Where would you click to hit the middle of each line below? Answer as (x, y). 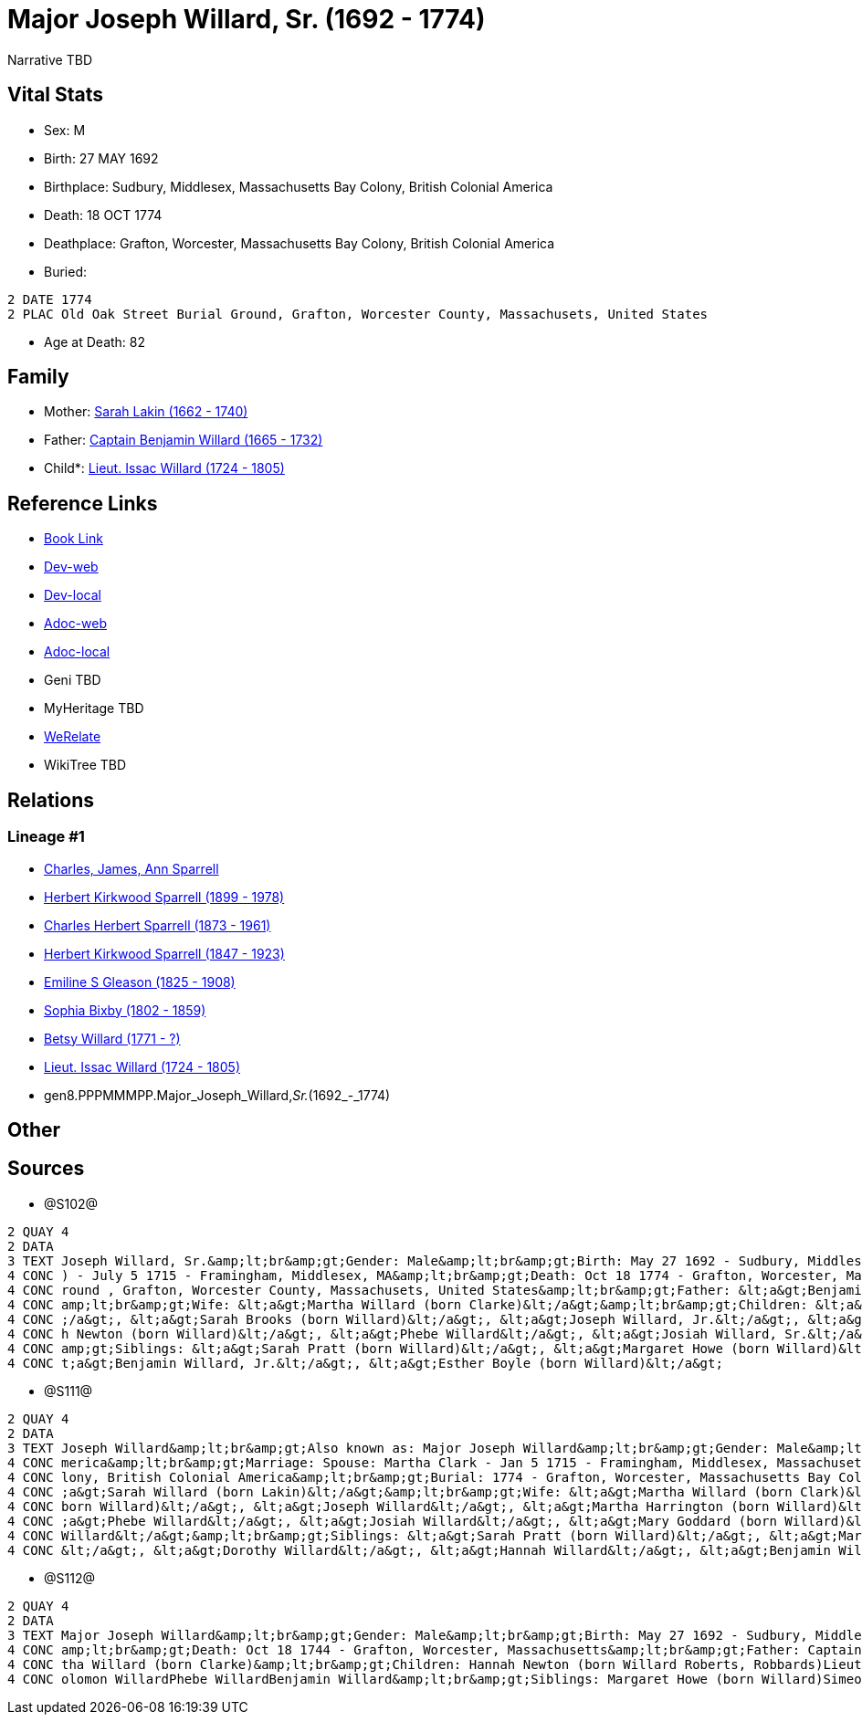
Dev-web (71, 567)
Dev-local (73, 595)
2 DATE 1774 (50, 299)
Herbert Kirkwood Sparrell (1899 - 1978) (164, 897)
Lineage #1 (46, 837)
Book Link (74, 539)
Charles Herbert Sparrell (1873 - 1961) (158, 925)
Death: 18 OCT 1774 (103, 215)
